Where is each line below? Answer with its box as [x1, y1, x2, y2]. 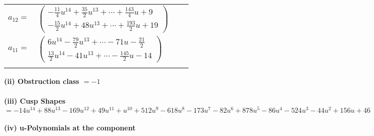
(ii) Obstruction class [4, 75, 79, 86]
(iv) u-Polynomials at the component [4, 122, 136, 133]
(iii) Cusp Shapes [4, 96, 66, 106]
